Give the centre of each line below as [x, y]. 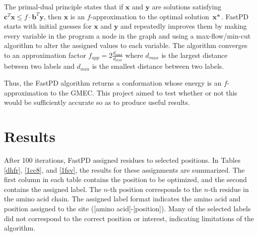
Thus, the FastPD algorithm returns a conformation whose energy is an [113, 83]
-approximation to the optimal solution [150, 16]
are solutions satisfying [187, 6]
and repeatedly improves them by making [184, 26]
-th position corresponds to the [155, 189]
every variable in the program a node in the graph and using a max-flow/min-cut [127, 35]
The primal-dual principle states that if [64, 6]
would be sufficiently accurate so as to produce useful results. [97, 102]
